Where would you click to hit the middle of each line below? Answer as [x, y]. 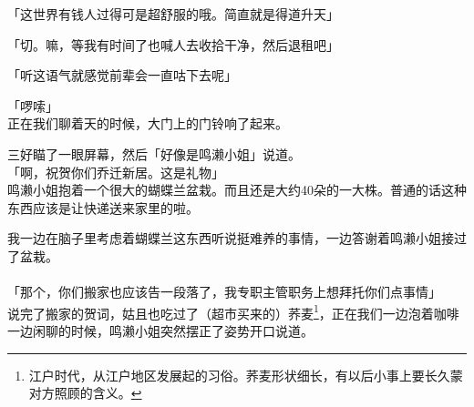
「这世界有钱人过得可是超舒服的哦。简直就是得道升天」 [173, 14]
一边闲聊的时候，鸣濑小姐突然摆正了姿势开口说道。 [160, 330]
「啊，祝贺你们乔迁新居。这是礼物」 [116, 172]
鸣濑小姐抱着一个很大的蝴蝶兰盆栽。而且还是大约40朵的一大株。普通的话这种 [237, 190]
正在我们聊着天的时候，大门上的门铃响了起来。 [148, 123]
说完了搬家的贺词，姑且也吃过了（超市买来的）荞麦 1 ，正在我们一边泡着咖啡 [233, 311]
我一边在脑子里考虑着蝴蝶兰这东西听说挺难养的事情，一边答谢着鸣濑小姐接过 [237, 238]
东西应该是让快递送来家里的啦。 [103, 207]
